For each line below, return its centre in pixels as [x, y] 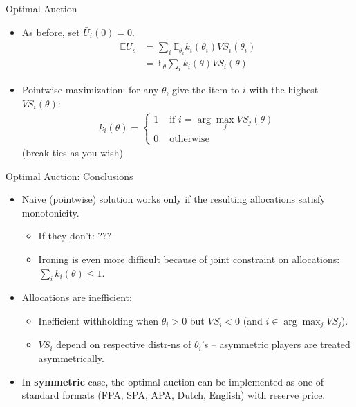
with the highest [284, 90]
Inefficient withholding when [99, 321]
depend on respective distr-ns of [124, 344]
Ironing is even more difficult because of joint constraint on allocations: [189, 259]
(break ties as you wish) [72, 153]
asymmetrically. [71, 358]
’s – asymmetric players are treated [276, 344]
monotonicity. [50, 212]
